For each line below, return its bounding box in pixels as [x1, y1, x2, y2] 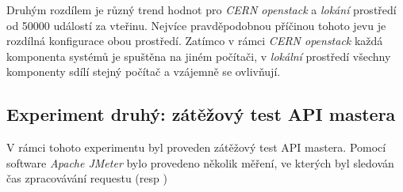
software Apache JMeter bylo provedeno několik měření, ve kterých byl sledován [6, 154, 394, 171]
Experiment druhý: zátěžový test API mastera [6, 102, 396, 126]
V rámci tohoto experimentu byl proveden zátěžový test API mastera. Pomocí [6, 139, 386, 156]
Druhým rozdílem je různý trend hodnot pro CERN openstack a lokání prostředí [6, 2, 397, 17]
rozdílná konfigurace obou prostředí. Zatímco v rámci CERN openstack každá [6, 32, 383, 49]
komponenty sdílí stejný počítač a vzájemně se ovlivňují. [6, 63, 281, 80]
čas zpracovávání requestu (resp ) [6, 170, 167, 186]
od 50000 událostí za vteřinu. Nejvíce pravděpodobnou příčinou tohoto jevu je [6, 17, 386, 33]
